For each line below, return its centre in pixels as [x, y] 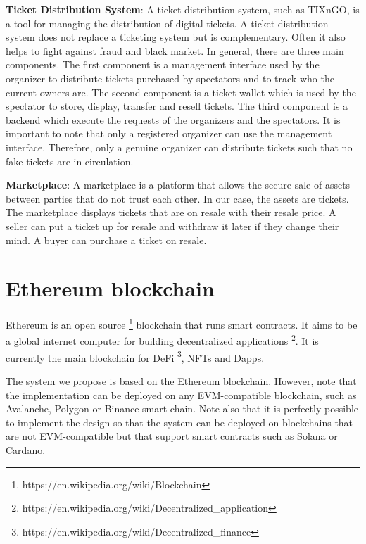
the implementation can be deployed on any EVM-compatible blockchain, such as [181, 394]
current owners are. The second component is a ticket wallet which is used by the [181, 92]
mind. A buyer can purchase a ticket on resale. [106, 240]
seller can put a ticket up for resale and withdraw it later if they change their [172, 226]
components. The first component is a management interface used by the [163, 64]
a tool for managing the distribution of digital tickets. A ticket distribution [167, 23]
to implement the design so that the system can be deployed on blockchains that [179, 422]
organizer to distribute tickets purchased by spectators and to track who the [170, 78]
